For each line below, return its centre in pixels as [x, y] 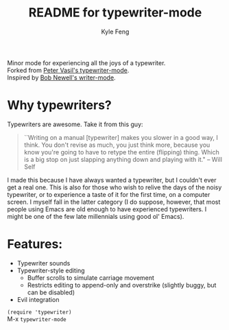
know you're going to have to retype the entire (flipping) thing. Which [121, 152]
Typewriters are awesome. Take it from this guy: [75, 124]
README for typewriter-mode [115, 13]
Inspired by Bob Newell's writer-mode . [61, 78]
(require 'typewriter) [39, 312]
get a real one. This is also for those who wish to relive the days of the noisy [114, 187]
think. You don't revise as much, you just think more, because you [117, 145]
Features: [35, 244]
